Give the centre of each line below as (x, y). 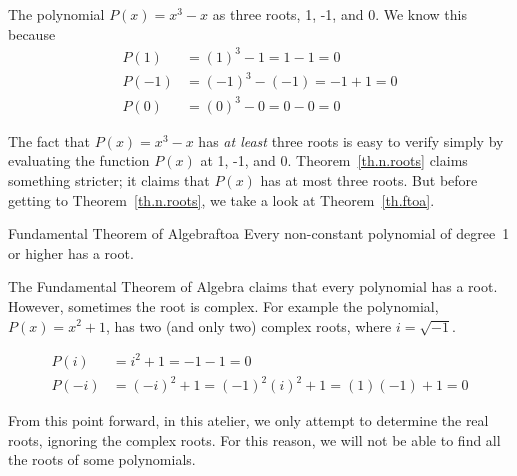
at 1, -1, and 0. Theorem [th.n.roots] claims (334, 160)
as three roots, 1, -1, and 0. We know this (340, 14)
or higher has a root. (71, 252)
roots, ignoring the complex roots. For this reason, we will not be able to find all (254, 439)
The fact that (49, 140)
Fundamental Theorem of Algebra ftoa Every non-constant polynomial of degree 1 (259, 233)
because (32, 33)
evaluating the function (79, 160)
